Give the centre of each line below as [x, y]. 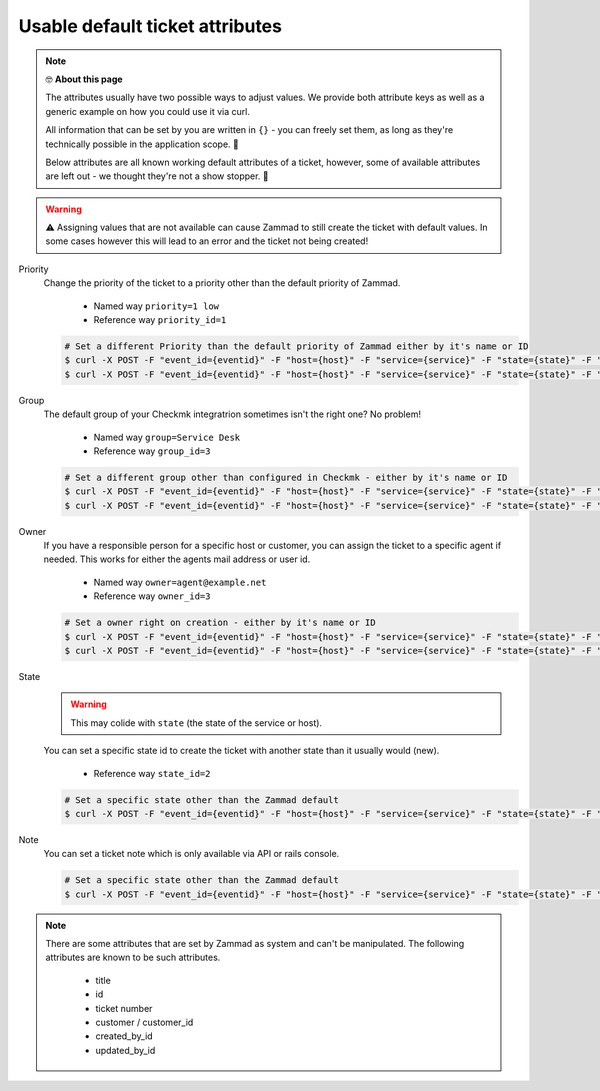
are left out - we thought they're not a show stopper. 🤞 [157, 176]
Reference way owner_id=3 [152, 596]
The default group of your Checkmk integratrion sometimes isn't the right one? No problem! [232, 414]
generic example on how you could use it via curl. [147, 111]
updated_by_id [125, 1050]
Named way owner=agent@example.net [180, 582]
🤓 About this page [84, 79]
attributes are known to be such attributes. [133, 957]
